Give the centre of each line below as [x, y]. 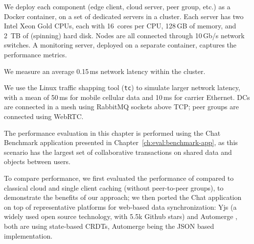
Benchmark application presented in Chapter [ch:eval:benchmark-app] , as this [121, 142]
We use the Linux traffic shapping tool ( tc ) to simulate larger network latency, [122, 87]
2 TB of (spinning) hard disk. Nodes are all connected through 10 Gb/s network [124, 35]
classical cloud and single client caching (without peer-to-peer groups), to [114, 187]
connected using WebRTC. [44, 116]
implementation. [28, 235]
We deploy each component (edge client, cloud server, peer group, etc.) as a [117, 6]
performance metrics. [35, 54]
